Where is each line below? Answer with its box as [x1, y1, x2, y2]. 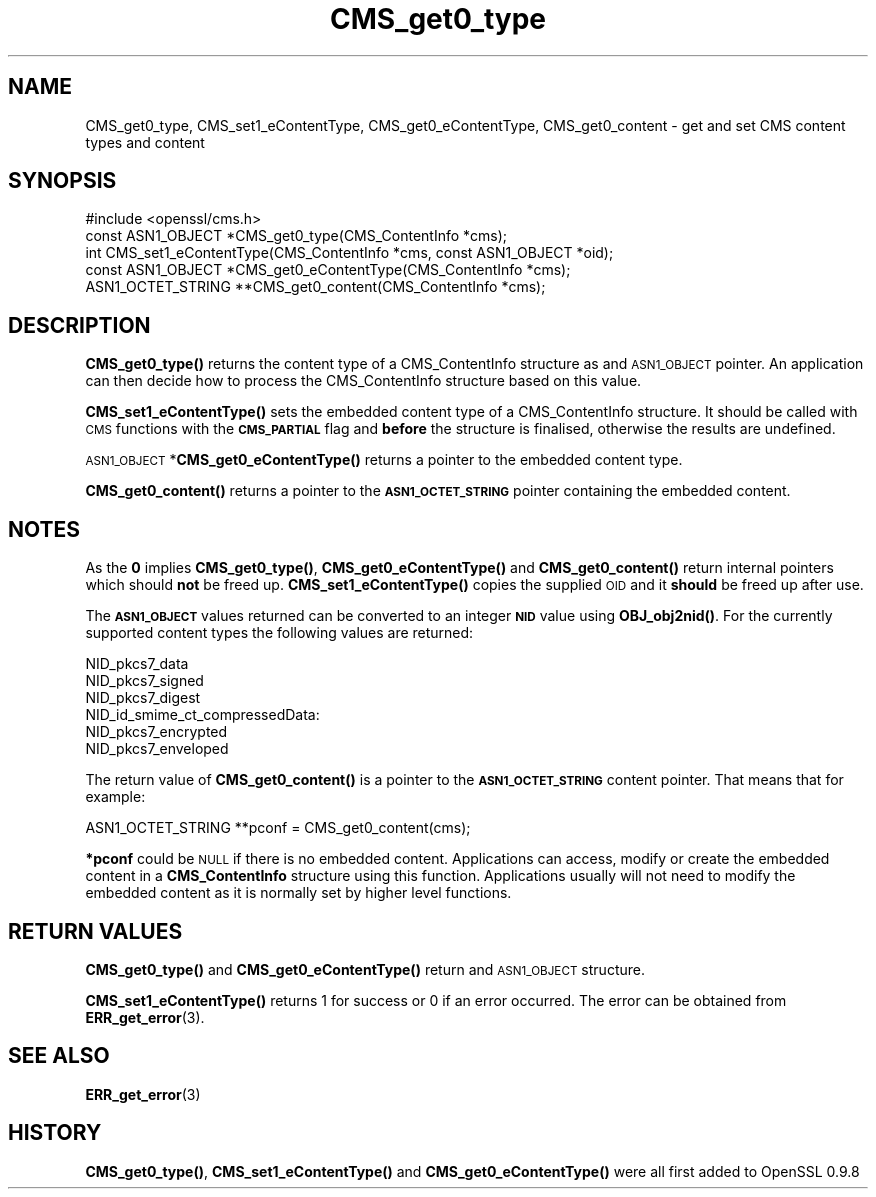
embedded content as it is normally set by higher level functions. [85, 884, 512, 902]
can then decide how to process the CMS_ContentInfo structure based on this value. [85, 372, 642, 390]
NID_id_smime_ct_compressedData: [85, 706, 320, 724]
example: [85, 788, 146, 806]
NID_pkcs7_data [85, 655, 189, 673]
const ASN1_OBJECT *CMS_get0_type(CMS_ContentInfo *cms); [85, 227, 508, 245]
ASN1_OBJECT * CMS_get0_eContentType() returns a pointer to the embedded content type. [85, 451, 683, 469]
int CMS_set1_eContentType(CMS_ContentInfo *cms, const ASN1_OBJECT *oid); [85, 244, 614, 262]
